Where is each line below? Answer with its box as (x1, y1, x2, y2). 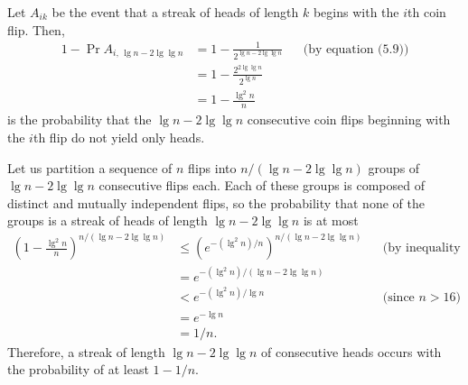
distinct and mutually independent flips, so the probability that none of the (7, 193, 425, 212)
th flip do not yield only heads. (33, 127, 205, 146)
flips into (188, 158, 237, 177)
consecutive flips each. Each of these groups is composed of (98, 176, 425, 195)
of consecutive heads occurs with (261, 342, 442, 361)
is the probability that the (7, 110, 152, 129)
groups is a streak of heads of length (7, 211, 208, 230)
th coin (407, 3, 446, 21)
